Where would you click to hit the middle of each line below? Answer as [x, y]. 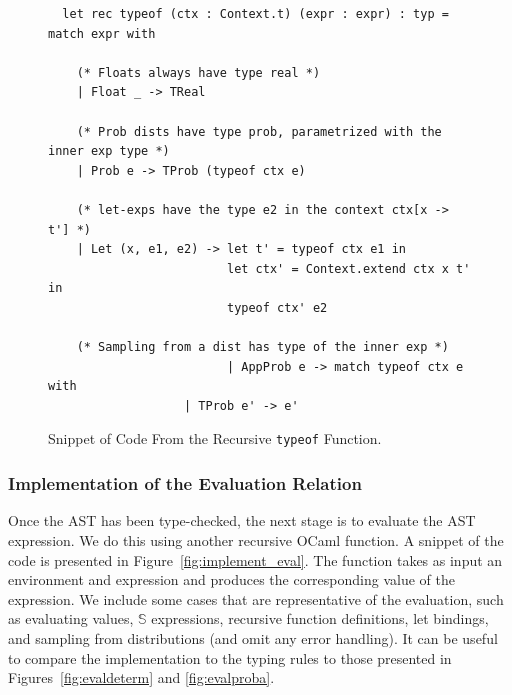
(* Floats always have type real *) [198, 72]
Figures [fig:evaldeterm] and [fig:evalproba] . [141, 677]
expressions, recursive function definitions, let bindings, [320, 618]
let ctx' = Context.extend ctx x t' [348, 268]
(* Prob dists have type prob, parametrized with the [259, 131]
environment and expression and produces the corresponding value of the [231, 579]
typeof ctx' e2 [277, 307]
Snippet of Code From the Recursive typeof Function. [215, 438]
